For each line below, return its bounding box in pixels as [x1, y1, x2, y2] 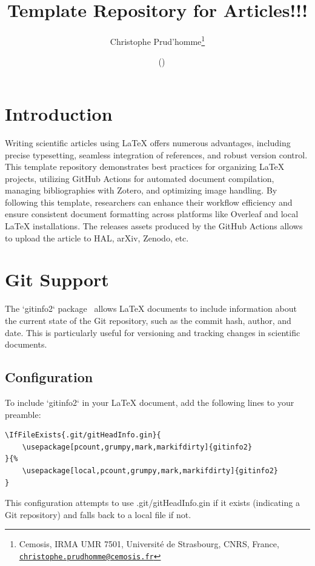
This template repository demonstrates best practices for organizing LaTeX [5, 160, 285, 173]
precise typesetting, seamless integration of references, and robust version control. [5, 148, 308, 161]
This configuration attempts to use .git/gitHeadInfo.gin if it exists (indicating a [5, 496, 300, 509]
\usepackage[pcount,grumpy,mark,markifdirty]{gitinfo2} [22, 442, 253, 451]
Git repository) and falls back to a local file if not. [5, 508, 191, 521]
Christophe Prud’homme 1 [110, 33, 205, 47]
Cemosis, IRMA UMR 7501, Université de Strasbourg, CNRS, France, [19, 537, 279, 550]
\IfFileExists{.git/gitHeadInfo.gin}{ [5, 431, 161, 440]
